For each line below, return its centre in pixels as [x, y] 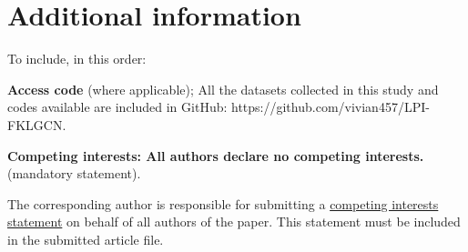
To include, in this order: [77, 59]
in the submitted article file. [86, 239]
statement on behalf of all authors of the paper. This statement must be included [234, 222]
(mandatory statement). [74, 173]
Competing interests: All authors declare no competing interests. [216, 155]
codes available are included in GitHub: [117, 107]
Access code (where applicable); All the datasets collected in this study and [223, 89]
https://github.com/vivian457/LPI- [331, 107]
